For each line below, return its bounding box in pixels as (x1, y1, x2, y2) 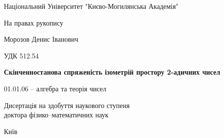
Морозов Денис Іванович (4, 34, 78, 44)
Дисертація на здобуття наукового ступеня (4, 100, 130, 110)
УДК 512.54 (4, 50, 39, 60)
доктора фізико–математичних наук (4, 110, 109, 120)
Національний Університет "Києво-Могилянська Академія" (4, 1, 178, 11)
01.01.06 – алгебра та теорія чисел (4, 83, 106, 93)
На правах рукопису (4, 17, 63, 28)
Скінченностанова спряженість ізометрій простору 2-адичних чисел (4, 67, 221, 77)
